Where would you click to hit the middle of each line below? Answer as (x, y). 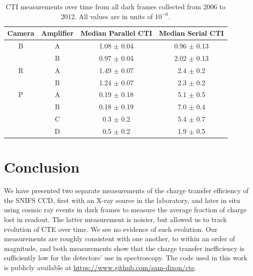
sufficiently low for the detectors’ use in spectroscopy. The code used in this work (126, 258)
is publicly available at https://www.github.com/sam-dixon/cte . (100, 267)
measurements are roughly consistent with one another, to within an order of (120, 238)
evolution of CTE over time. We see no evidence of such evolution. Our (111, 229)
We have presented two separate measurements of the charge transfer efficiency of (126, 190)
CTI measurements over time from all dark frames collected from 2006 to (115, 6)
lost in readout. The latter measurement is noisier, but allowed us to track (115, 219)
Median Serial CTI (191, 33)
